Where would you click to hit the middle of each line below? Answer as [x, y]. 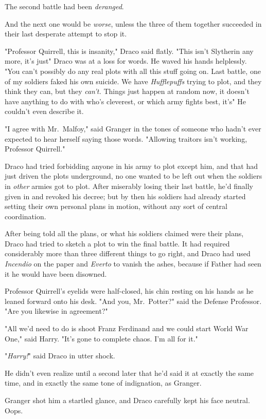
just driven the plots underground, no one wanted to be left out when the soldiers [134, 176]
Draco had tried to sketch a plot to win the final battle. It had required [117, 243]
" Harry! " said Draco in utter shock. [60, 356]
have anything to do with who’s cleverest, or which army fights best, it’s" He [125, 101]
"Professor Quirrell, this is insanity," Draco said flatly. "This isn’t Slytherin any [129, 51]
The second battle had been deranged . [64, 6]
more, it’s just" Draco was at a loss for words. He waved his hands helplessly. [126, 61]
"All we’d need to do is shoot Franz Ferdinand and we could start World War [127, 328]
